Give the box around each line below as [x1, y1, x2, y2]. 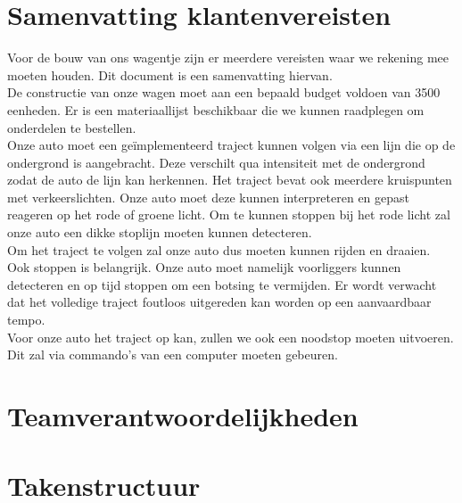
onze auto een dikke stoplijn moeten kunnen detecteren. [7, 223, 312, 242]
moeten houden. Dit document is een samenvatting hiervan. [7, 65, 333, 84]
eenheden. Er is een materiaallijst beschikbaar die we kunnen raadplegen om [7, 100, 425, 119]
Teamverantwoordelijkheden [7, 398, 359, 433]
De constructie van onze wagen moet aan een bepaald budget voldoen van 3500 [7, 83, 441, 102]
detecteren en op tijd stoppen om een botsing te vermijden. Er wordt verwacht [7, 275, 437, 293]
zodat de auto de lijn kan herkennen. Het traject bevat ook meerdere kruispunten [7, 170, 452, 189]
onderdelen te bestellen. [7, 118, 136, 136]
